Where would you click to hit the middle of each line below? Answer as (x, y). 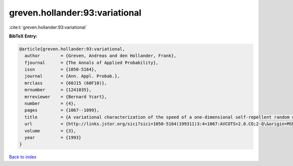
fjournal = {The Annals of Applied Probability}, (92, 63)
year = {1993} (53, 138)
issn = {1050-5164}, (61, 70)
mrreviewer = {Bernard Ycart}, (66, 97)
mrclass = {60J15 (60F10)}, (66, 83)
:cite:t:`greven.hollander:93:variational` (48, 27)
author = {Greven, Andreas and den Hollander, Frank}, (101, 56)
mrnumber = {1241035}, (58, 90)
